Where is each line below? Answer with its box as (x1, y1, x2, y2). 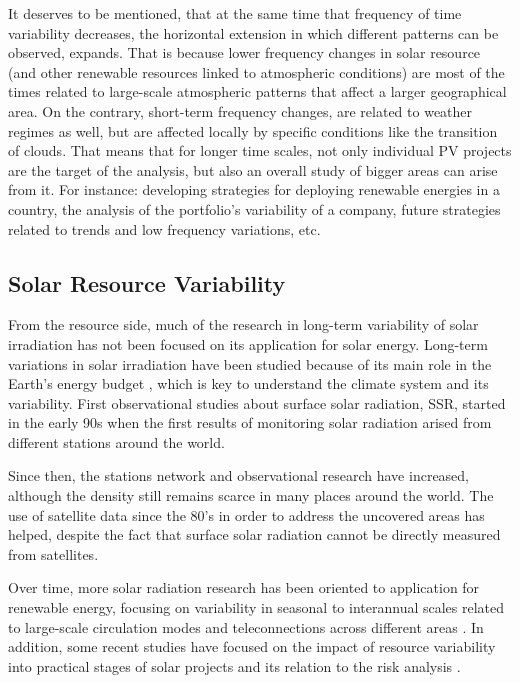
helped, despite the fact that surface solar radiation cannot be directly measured (8, 524, 501, 545)
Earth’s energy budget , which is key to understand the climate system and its (8, 373, 489, 394)
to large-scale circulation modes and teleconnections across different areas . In (8, 616, 484, 637)
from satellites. (8, 543, 99, 564)
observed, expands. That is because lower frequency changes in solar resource (8, 42, 481, 63)
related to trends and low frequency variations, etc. (8, 218, 321, 239)
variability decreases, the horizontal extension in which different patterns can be (8, 22, 499, 43)
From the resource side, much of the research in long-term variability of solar (8, 314, 479, 335)
